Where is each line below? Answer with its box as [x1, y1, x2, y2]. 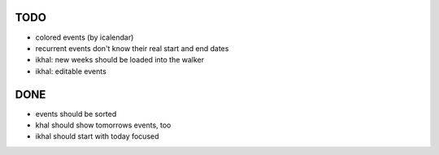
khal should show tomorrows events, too [35, 120, 172, 130]
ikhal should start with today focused [35, 131, 159, 141]
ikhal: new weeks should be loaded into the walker [35, 55, 205, 65]
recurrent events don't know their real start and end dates [35, 43, 229, 53]
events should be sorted [35, 109, 117, 118]
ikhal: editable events [35, 66, 107, 76]
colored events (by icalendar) [35, 32, 134, 42]
